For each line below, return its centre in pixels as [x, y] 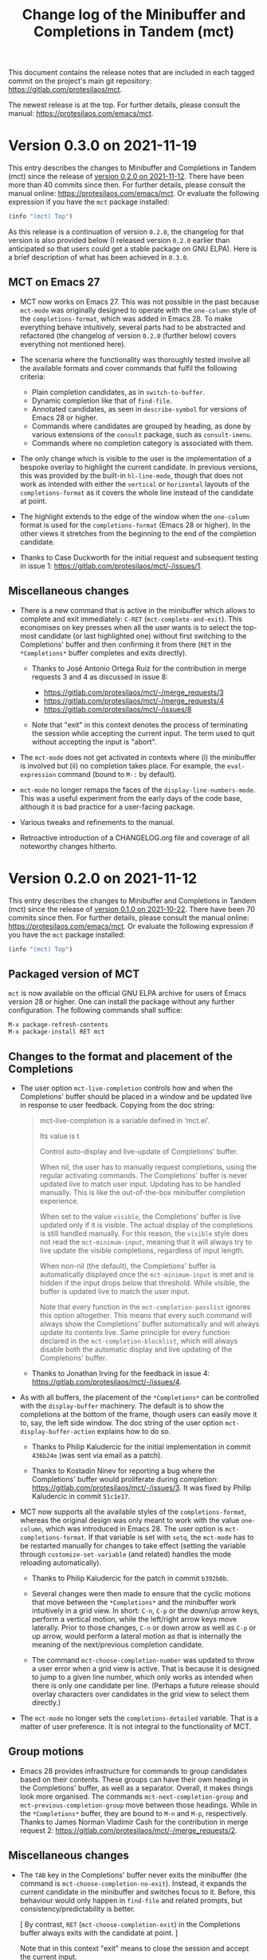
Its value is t [59, 1136]
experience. [59, 1201]
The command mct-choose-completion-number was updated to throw [143, 1660]
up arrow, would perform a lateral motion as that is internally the [137, 1636]
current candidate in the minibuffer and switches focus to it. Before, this [138, 1891]
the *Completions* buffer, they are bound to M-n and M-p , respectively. [134, 1813]
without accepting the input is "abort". [94, 742]
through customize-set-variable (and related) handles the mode [126, 1554]
